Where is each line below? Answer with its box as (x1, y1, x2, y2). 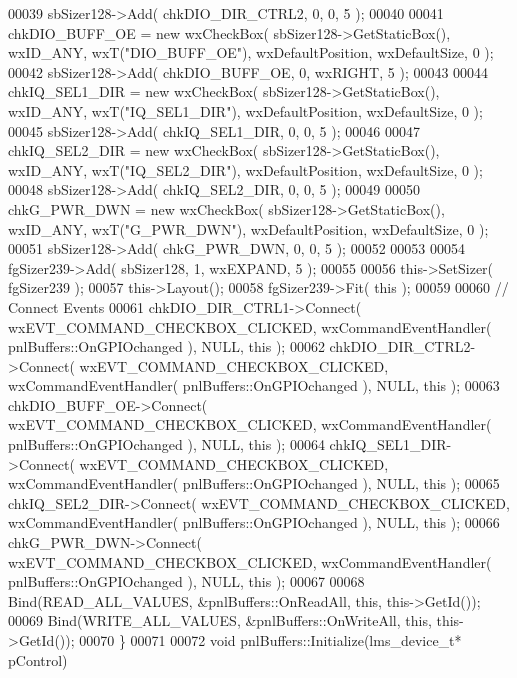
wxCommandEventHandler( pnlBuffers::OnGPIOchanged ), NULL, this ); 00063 (8, 375, 500, 396)
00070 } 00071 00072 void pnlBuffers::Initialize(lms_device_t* (79, 630, 462, 650)
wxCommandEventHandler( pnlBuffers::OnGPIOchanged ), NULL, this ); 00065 (8, 473, 500, 494)
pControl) (8, 649, 68, 670)
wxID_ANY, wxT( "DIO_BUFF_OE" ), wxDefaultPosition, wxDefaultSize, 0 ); (8, 42, 494, 63)
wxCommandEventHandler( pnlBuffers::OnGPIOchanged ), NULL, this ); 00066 (8, 512, 500, 533)
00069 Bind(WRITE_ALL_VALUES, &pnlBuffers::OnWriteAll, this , (8, 610, 432, 631)
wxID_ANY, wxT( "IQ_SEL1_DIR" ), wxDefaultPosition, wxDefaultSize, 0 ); (8, 100, 483, 121)
